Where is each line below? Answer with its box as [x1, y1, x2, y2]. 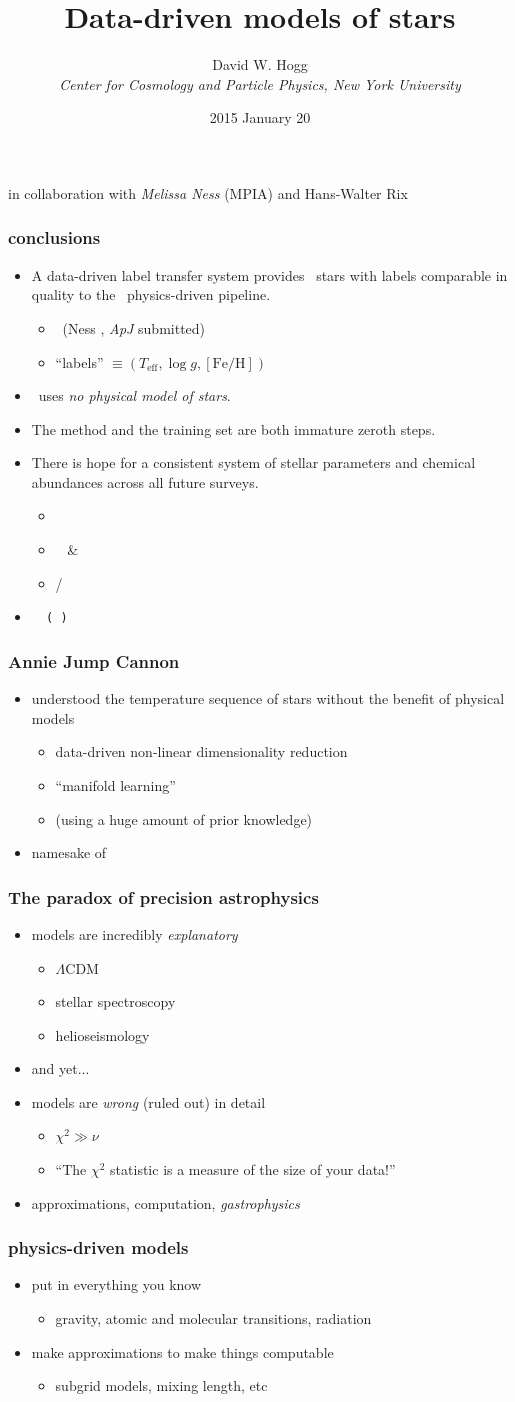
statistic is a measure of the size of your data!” [110, 1159, 396, 1180]
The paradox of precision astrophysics [8, 884, 319, 909]
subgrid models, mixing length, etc [55, 1375, 268, 1396]
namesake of [31, 842, 107, 863]
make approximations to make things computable [31, 1341, 334, 1362]
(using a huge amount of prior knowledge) [55, 808, 313, 829]
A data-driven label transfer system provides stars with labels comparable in [31, 264, 508, 285]
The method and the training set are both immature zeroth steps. [31, 418, 436, 439]
